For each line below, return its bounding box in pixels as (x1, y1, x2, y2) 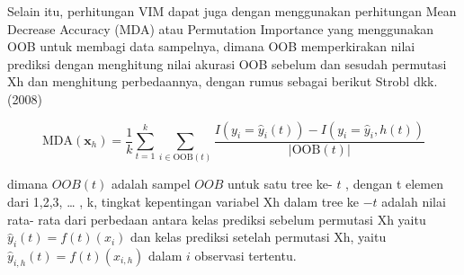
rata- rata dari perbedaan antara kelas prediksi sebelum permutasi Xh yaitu (7, 209, 426, 228)
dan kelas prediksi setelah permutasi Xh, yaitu (129, 227, 387, 246)
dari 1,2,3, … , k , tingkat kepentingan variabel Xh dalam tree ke (7, 191, 360, 210)
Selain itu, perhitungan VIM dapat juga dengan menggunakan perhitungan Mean (7, 2, 457, 20)
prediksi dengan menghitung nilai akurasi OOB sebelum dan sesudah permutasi (7, 54, 447, 73)
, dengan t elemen (345, 174, 443, 193)
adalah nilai (381, 191, 446, 210)
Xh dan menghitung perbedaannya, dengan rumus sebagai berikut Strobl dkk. (7, 72, 438, 91)
